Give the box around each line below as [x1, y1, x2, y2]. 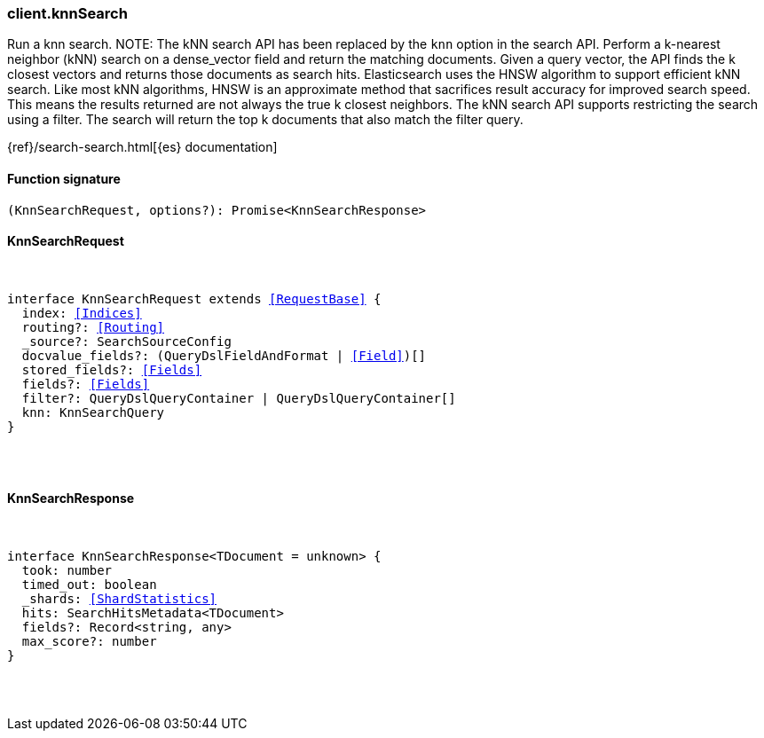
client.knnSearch [7, 4, 128, 22]
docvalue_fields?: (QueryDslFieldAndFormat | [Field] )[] [21, 348, 427, 363]
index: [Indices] [21, 305, 142, 320]
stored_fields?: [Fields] [21, 362, 202, 377]
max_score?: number [21, 634, 157, 649]
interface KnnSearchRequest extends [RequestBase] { [7, 291, 382, 306]
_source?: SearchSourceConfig [21, 334, 232, 349]
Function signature [7, 170, 121, 186]
